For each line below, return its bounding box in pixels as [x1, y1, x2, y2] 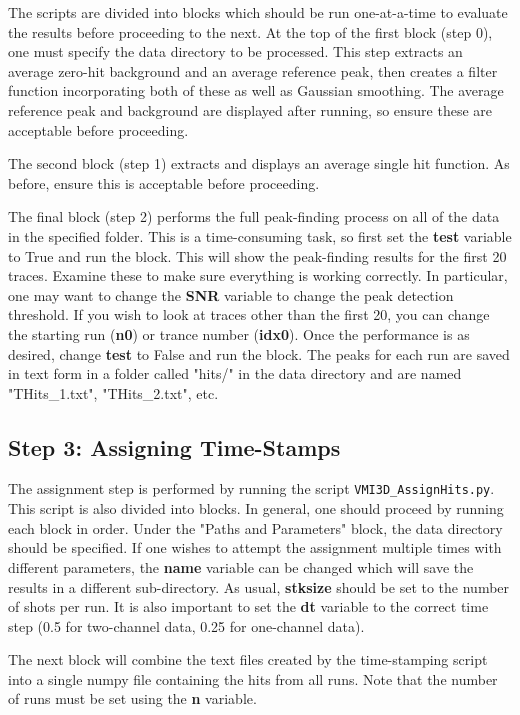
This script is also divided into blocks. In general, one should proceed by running [8, 498, 504, 519]
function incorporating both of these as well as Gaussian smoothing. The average [8, 80, 504, 101]
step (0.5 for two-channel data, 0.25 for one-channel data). [8, 615, 365, 636]
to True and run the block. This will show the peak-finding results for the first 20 [8, 245, 507, 266]
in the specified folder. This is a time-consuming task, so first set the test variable [8, 225, 512, 246]
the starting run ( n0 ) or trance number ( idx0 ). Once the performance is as [8, 323, 470, 344]
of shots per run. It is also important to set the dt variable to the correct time [8, 596, 489, 617]
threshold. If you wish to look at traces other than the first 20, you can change [8, 304, 490, 325]
